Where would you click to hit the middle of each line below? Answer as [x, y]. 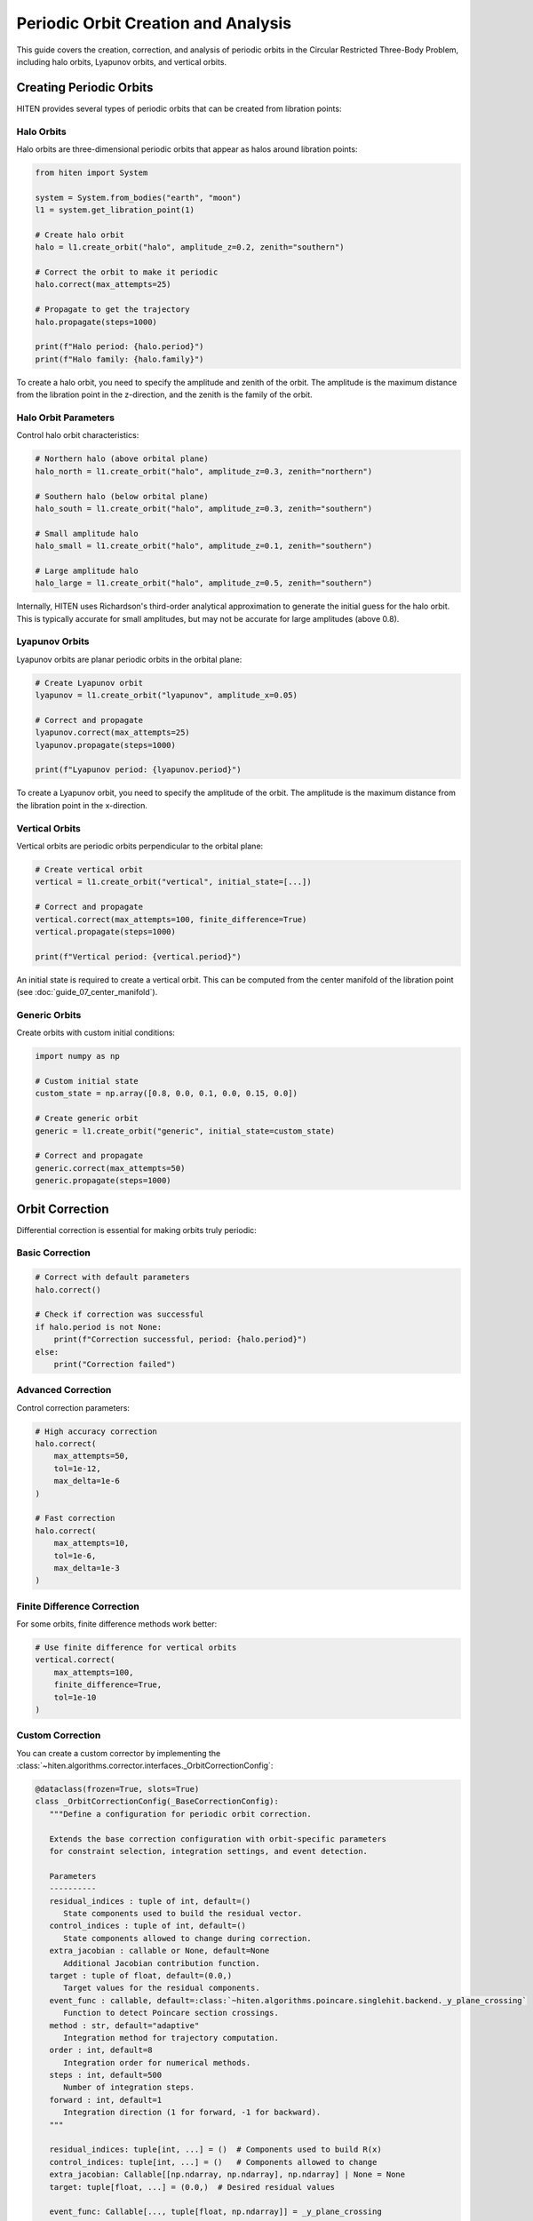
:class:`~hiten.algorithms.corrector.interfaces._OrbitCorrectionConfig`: [145, 1766]
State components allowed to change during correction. [187, 1938]
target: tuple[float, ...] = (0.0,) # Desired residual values [192, 2187]
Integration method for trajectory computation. [171, 2038]
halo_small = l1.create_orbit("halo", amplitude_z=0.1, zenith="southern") [204, 546]
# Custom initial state [87, 1081]
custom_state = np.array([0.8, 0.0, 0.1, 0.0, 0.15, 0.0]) [166, 1094]
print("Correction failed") [115, 1364]
